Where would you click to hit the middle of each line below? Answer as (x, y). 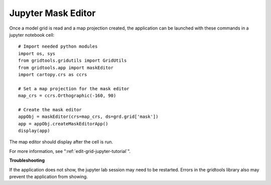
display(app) (34, 131)
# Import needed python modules (58, 47)
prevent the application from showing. (48, 176)
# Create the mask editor (50, 110)
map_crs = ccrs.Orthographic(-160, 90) (67, 96)
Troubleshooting (27, 160)
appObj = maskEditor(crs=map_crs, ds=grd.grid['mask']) (88, 117)
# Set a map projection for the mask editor (74, 88)
